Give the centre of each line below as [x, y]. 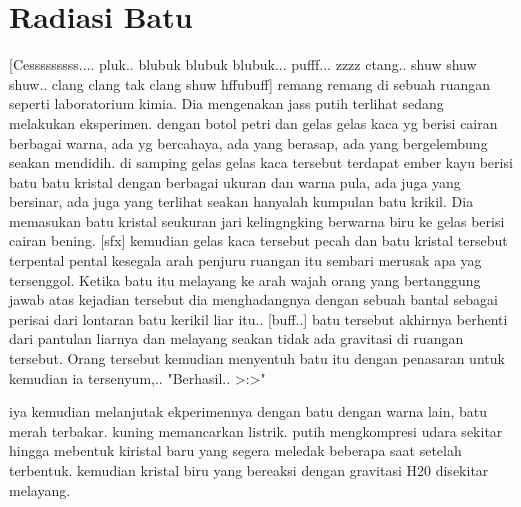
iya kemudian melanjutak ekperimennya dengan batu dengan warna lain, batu [248, 411]
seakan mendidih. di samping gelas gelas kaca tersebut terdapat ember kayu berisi [261, 162]
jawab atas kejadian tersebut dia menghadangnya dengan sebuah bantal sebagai [253, 299]
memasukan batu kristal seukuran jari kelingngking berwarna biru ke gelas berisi [257, 220]
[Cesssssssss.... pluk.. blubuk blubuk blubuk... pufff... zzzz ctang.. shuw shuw [243, 64]
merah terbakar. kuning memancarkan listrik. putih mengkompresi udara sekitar [256, 430]
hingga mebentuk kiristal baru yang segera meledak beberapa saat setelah [235, 450]
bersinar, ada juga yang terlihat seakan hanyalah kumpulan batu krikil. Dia [241, 201]
